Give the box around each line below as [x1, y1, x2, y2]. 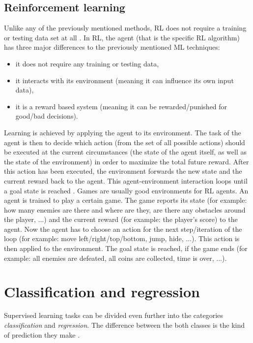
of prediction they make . [4, 329, 80, 340]
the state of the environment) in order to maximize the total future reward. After [4, 156, 249, 166]
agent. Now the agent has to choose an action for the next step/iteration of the [4, 223, 242, 234]
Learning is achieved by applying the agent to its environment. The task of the [4, 127, 241, 137]
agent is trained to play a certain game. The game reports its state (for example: [4, 195, 247, 205]
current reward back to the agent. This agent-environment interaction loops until [4, 175, 248, 186]
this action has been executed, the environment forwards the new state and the [4, 166, 242, 176]
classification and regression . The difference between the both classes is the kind [4, 319, 245, 330]
